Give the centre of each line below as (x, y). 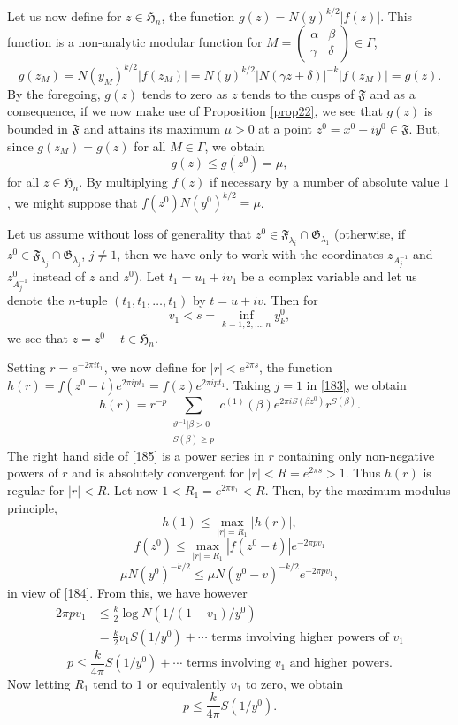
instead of (59, 275)
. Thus (363, 473)
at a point (286, 128)
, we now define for (155, 367)
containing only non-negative (356, 455)
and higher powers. (341, 664)
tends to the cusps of (298, 93)
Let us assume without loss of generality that (130, 234)
